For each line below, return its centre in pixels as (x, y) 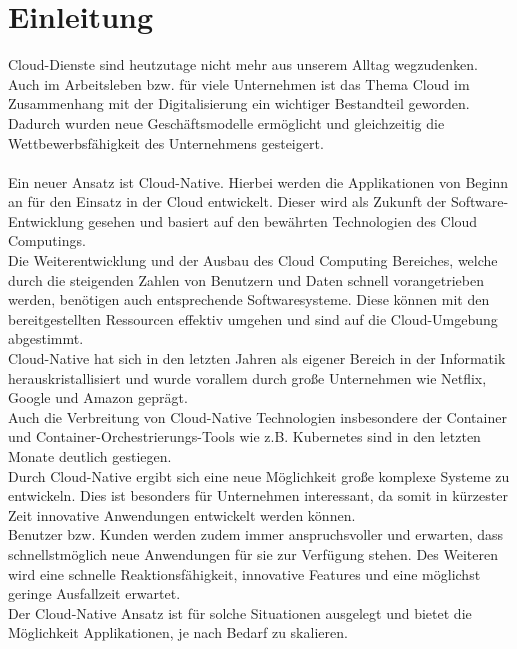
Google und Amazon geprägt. (98, 397)
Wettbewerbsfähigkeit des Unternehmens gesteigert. (166, 142)
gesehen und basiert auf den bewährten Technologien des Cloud (283, 220)
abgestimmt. (46, 338)
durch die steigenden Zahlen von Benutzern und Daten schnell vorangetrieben (246, 279)
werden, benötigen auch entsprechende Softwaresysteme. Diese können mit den (249, 299)
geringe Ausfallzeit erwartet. (94, 593)
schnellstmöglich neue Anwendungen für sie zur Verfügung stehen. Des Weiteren (253, 553)
